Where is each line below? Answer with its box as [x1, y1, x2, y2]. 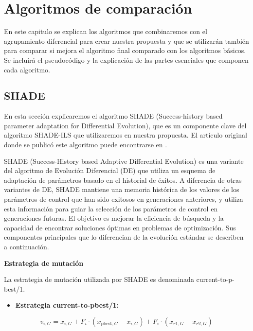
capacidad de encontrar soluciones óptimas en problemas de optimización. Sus [4, 222, 236, 232]
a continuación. [4, 242, 49, 252]
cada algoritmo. [4, 64, 50, 74]
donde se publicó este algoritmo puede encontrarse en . [4, 139, 167, 150]
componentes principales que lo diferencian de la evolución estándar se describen [4, 232, 244, 242]
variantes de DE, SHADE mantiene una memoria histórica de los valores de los [4, 184, 239, 194]
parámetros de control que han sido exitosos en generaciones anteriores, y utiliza [4, 194, 243, 204]
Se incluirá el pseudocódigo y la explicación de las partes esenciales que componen [4, 54, 249, 65]
